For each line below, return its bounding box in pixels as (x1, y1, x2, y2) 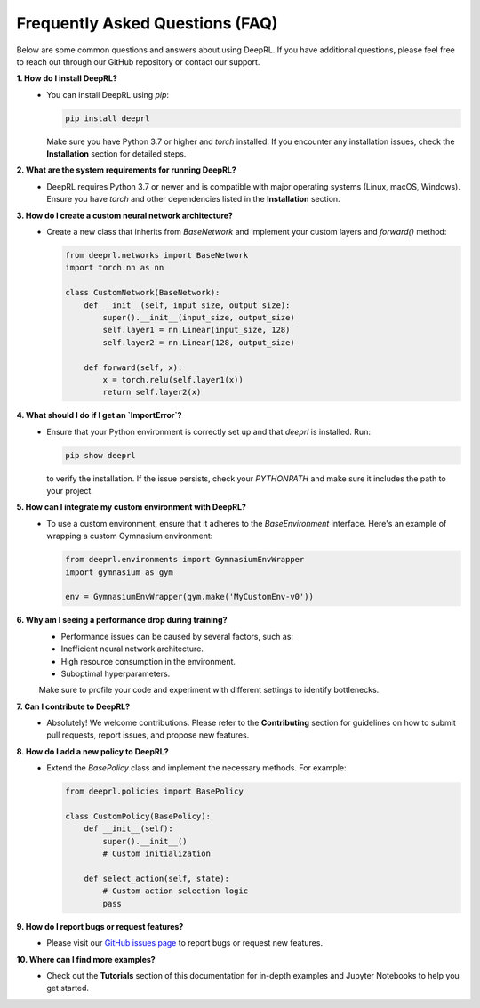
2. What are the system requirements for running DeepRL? (16, 165, 237, 175)
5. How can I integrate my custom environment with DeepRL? (16, 502, 246, 512)
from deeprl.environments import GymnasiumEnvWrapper (65, 554, 305, 565)
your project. (46, 486, 93, 496)
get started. (46, 983, 89, 994)
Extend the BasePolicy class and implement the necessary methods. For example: (46, 762, 347, 773)
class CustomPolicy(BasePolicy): (65, 811, 211, 822)
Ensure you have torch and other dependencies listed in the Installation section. (46, 194, 341, 205)
